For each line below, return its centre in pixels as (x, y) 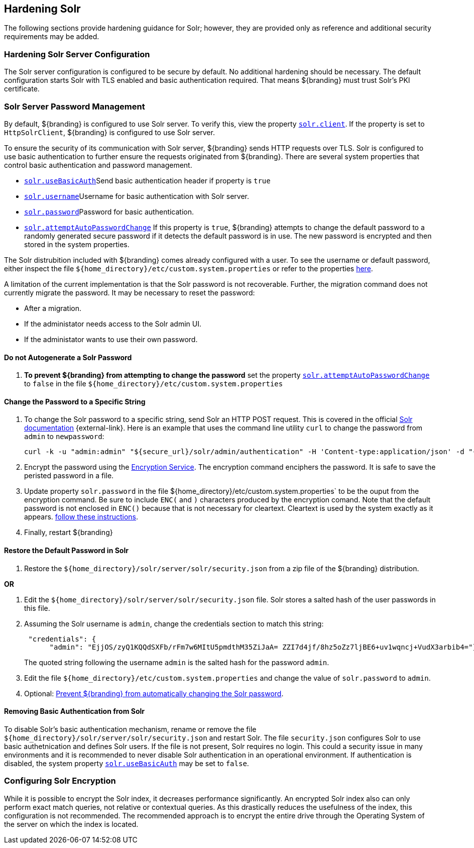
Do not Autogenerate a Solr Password (68, 357)
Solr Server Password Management (75, 106)
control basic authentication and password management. (98, 165)
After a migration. (53, 308)
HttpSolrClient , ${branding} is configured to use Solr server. (109, 132)
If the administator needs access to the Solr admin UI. (113, 324)
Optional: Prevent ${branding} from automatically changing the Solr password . (154, 693)
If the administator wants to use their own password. (111, 339)
